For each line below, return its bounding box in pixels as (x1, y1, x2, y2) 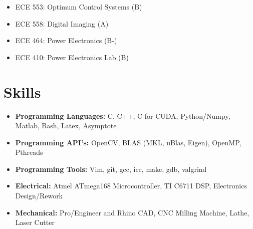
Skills (4, 81, 41, 102)
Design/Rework (15, 190, 63, 201)
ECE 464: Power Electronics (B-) (15, 35, 117, 46)
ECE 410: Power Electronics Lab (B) (15, 52, 129, 62)
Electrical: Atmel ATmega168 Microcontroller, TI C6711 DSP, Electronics (15, 180, 247, 191)
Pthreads (15, 147, 43, 157)
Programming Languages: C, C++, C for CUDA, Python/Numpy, (15, 110, 230, 121)
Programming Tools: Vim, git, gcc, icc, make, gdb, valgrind (15, 163, 207, 174)
